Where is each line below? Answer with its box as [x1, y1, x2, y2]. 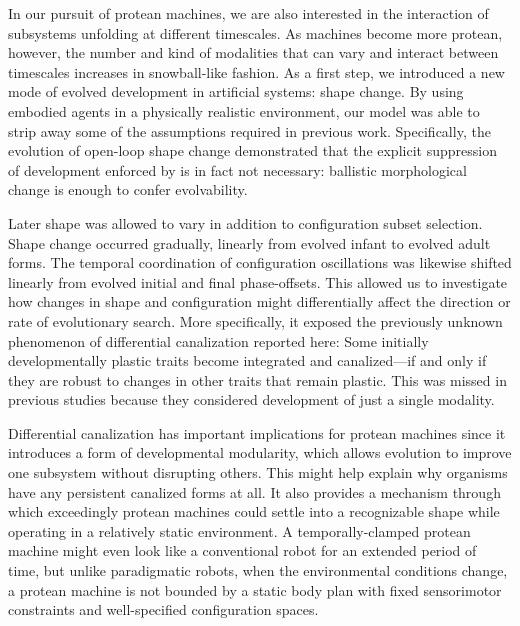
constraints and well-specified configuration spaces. [8, 599, 319, 620]
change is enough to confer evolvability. [8, 179, 248, 200]
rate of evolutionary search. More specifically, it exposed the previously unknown [8, 310, 503, 331]
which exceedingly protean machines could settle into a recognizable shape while [8, 501, 500, 522]
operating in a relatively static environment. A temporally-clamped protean [8, 520, 471, 541]
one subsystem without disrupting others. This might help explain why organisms [8, 462, 508, 483]
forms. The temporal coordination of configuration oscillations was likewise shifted [8, 252, 512, 273]
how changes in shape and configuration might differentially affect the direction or [8, 291, 511, 312]
